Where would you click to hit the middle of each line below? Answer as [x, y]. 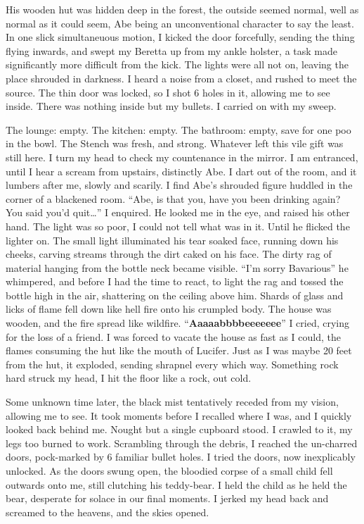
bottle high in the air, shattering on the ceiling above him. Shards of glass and [175, 295]
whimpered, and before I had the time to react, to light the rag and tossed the [175, 281]
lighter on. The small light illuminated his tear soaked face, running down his [172, 240]
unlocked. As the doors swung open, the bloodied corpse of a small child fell [169, 470]
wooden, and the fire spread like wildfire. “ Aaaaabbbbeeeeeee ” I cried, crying [178, 323]
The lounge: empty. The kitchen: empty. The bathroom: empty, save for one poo [178, 129]
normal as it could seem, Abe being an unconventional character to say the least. [180, 23]
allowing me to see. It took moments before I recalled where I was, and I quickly [179, 415]
